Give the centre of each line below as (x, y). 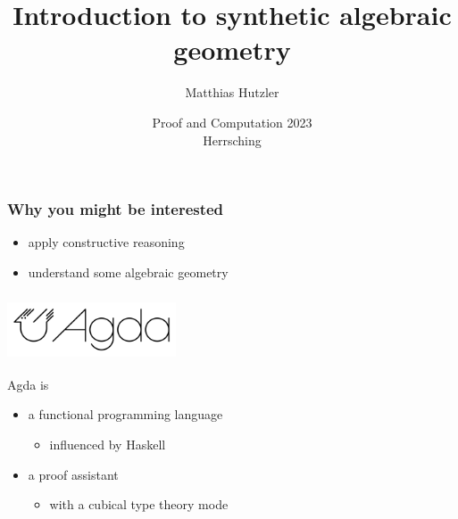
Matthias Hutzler (232, 92)
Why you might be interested (116, 209)
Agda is (28, 384)
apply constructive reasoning (106, 242)
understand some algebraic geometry (128, 272)
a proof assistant (73, 474)
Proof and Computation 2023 (232, 122)
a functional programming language (125, 414)
